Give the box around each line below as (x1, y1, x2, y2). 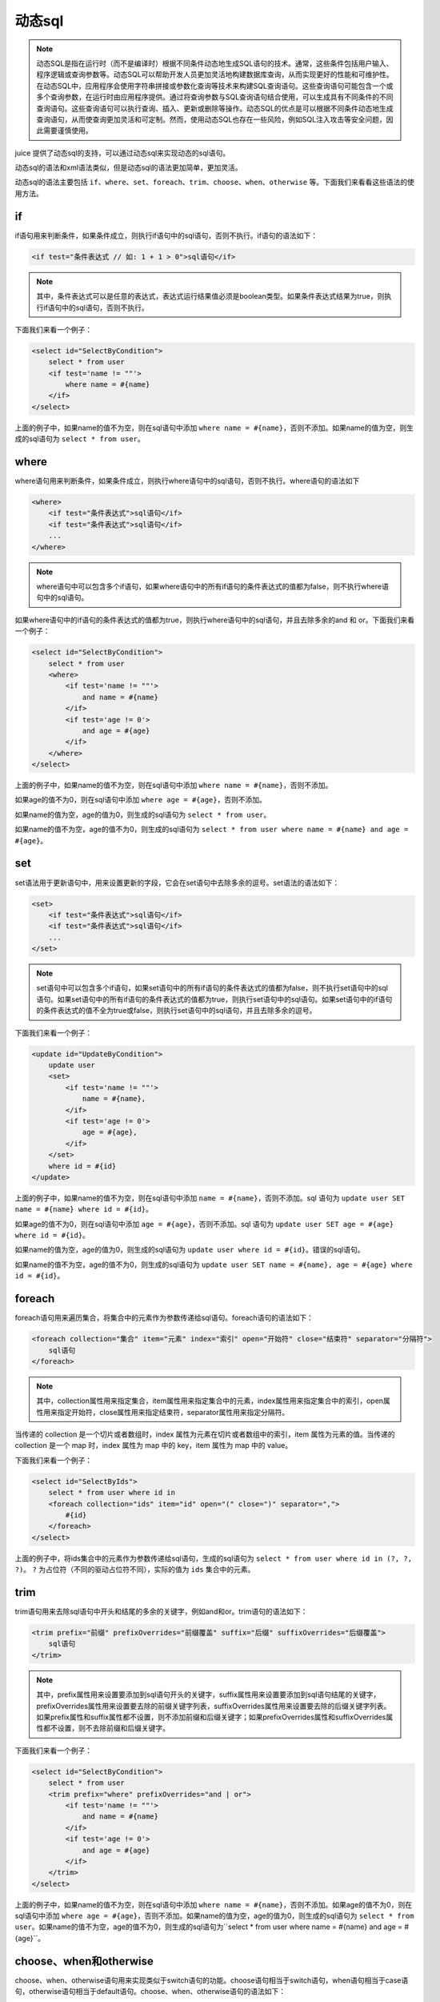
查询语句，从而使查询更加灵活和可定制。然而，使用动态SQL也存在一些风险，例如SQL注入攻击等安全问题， (36, 115, 387, 124)
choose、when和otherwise (14, 1954, 154, 1968)
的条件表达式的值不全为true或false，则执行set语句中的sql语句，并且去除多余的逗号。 (36, 1006, 317, 1015)
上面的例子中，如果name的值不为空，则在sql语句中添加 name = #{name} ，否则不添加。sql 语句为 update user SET (14, 1193, 406, 1203)
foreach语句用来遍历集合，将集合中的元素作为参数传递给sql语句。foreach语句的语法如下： (14, 1313, 314, 1323)
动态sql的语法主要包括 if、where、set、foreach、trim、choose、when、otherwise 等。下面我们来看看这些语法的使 (14, 177, 415, 187)
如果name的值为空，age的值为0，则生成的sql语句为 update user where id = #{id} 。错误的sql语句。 (14, 1245, 365, 1255)
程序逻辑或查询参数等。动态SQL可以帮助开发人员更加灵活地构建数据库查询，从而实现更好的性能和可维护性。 (36, 70, 394, 79)
